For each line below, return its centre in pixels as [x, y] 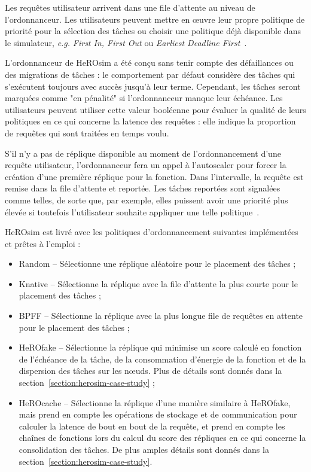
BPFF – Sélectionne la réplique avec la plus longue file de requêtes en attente [161, 316]
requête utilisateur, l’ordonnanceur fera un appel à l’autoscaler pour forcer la [146, 165]
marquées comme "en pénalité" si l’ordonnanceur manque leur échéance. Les [144, 98]
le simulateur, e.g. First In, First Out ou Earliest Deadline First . [126, 42]
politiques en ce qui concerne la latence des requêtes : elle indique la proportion [150, 121]
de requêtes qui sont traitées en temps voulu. [87, 133]
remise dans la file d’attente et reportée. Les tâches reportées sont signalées [143, 188]
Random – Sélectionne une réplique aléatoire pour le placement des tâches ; [157, 264]
